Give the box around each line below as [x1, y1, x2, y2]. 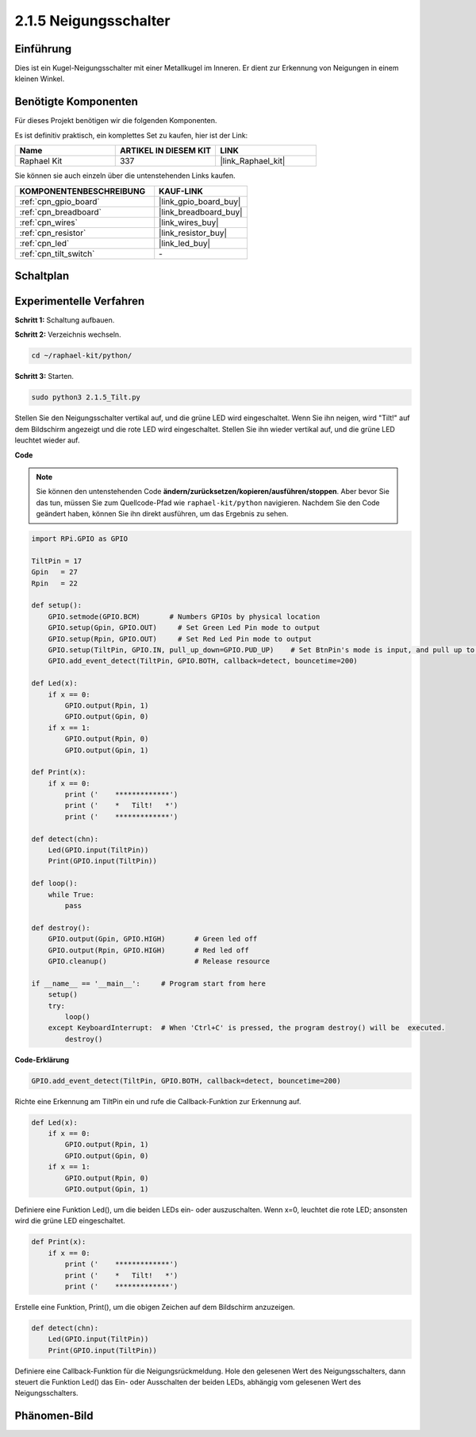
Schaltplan [14, 268, 70, 282]
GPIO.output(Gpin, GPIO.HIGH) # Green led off [48, 934, 258, 944]
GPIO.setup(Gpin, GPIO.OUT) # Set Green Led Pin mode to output [48, 624, 321, 632]
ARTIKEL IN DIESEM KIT [119, 145, 212, 156]
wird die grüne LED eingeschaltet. [14, 1216, 126, 1226]
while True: [48, 890, 95, 899]
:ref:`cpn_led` [19, 238, 70, 249]
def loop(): [31, 879, 79, 888]
